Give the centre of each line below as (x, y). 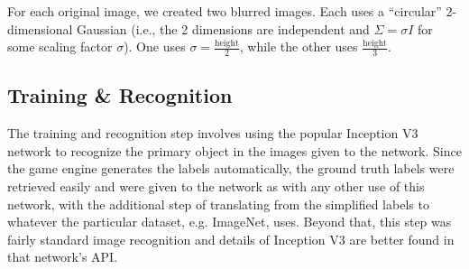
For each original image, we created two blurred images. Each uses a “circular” (225, 11)
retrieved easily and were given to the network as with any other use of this (216, 186)
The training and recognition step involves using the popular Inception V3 (213, 133)
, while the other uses (299, 46)
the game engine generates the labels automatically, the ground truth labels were (231, 168)
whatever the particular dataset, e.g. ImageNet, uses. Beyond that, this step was (230, 222)
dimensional (40, 28)
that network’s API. (63, 257)
